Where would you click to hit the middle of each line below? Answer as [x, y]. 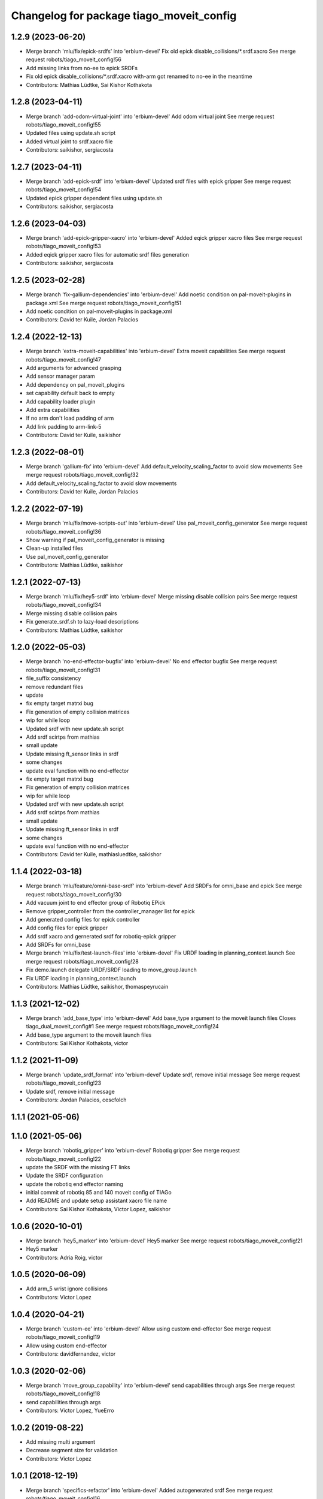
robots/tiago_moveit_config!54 [64, 189]
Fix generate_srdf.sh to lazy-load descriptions [82, 622]
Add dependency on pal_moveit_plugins [75, 384]
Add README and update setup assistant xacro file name [97, 1201]
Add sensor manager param [60, 376]
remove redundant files [55, 687]
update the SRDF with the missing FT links [78, 1167]
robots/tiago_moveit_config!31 [63, 670]
